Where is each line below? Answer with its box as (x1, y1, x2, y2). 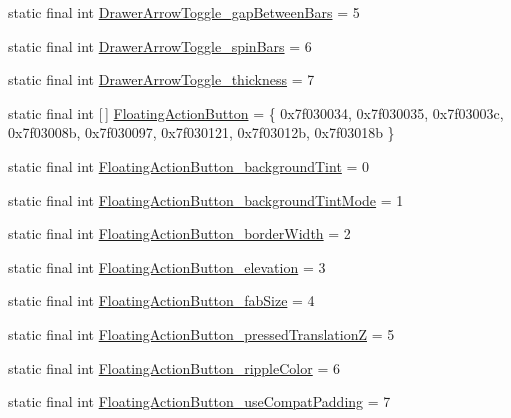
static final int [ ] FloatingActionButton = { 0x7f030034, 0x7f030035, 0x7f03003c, (8, 102, 504, 123)
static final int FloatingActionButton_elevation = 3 (8, 256, 326, 277)
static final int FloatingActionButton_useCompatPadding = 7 (8, 391, 391, 412)
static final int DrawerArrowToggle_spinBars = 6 (8, 35, 312, 56)
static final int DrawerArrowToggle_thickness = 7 (8, 69, 315, 90)
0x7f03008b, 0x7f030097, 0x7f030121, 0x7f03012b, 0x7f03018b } (8, 122, 395, 143)
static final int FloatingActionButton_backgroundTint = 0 (8, 155, 370, 176)
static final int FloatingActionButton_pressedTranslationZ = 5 (8, 323, 395, 344)
